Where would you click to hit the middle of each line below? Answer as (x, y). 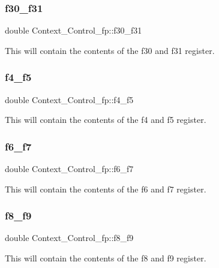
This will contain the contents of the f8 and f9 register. (106, 258)
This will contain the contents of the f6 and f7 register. (106, 189)
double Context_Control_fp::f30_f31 (73, 30)
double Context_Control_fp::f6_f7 (69, 169)
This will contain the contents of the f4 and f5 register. (106, 120)
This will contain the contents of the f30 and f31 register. (110, 50)
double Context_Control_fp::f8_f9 (69, 238)
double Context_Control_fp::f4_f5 (69, 99)
